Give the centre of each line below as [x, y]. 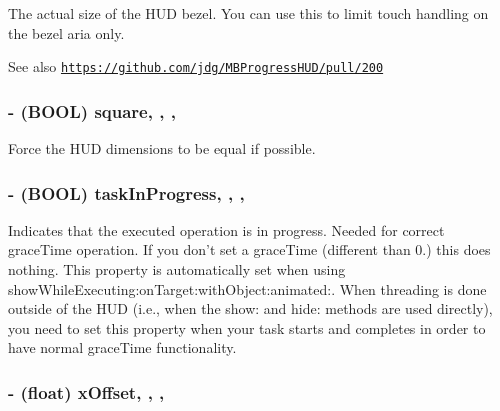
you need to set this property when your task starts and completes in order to [247, 327]
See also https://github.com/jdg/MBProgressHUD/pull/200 [196, 66]
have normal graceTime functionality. [122, 347]
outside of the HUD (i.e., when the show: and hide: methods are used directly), [250, 308]
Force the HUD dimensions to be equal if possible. [162, 148]
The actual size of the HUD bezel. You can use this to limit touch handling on [248, 13]
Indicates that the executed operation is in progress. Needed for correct [226, 229]
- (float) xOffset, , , [86, 391]
